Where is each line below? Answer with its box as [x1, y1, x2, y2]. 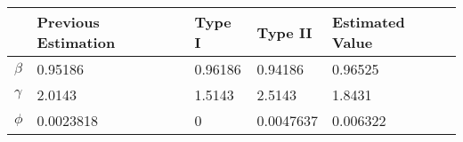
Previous [37, 12, 100, 32]
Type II [256, 21, 313, 43]
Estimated [332, 12, 405, 32]
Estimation [37, 32, 116, 52]
